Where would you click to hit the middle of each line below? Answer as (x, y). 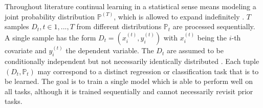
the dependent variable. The (110, 50)
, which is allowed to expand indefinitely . (179, 16)
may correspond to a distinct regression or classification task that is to (148, 71)
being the (212, 37)
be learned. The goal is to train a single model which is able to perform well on (129, 81)
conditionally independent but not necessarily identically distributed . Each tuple (132, 61)
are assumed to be (195, 50)
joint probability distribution (50, 16)
